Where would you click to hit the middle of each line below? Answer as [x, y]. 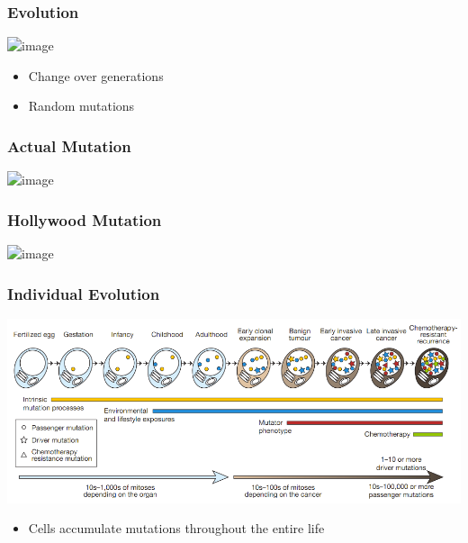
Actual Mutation [69, 145]
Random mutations [81, 106]
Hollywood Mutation [85, 219]
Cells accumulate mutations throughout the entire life [176, 528]
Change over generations [96, 75]
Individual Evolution [84, 293]
